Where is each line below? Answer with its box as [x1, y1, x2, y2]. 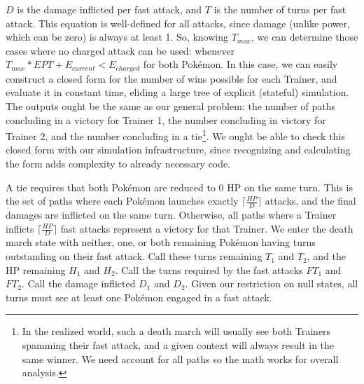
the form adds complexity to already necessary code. [6, 156, 231, 171]
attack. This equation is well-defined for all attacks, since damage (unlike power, [6, 15, 350, 30]
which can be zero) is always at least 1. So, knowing [6, 29, 228, 44]
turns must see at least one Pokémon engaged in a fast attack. [6, 289, 272, 304]
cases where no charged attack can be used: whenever [6, 43, 234, 57]
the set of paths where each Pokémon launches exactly [6, 193, 239, 208]
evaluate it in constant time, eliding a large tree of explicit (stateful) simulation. [6, 85, 349, 100]
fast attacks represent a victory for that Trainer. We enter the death [60, 221, 353, 235]
